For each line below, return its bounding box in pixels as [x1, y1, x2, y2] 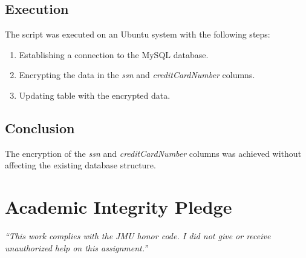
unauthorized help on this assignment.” [5, 241, 148, 254]
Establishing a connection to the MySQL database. [19, 48, 209, 61]
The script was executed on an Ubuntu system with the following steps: [5, 28, 270, 41]
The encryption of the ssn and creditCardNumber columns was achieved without [5, 147, 302, 159]
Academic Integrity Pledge [5, 194, 232, 219]
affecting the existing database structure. [5, 159, 156, 171]
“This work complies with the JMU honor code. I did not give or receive [5, 230, 271, 242]
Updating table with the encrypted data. [19, 88, 171, 101]
